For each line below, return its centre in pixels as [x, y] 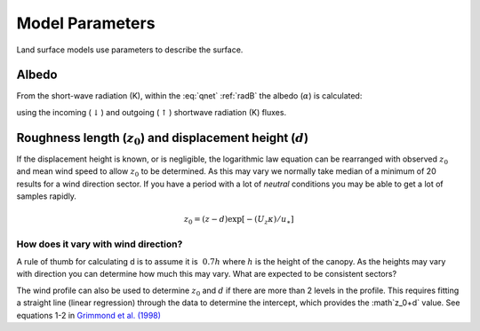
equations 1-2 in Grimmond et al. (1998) [89, 315]
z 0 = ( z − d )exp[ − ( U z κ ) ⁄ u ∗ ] [239, 220]
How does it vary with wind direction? [100, 244]
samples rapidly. [47, 196]
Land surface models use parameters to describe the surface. [130, 50]
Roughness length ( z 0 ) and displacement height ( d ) [163, 138]
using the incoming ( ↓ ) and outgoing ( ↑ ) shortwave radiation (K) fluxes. [152, 112]
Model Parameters [86, 23]
